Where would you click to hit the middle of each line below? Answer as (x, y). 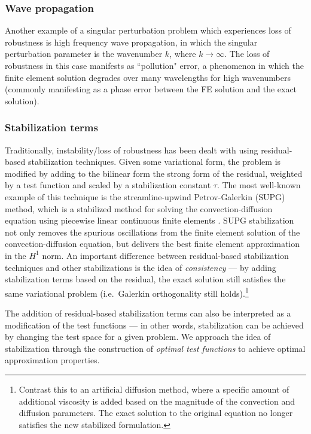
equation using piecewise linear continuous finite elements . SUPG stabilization (150, 220)
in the (16, 255)
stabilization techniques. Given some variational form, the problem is (154, 162)
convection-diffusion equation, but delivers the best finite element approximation (153, 244)
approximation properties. (52, 360)
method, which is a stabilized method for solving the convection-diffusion (139, 208)
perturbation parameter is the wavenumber (84, 54)
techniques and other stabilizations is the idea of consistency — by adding (141, 267)
